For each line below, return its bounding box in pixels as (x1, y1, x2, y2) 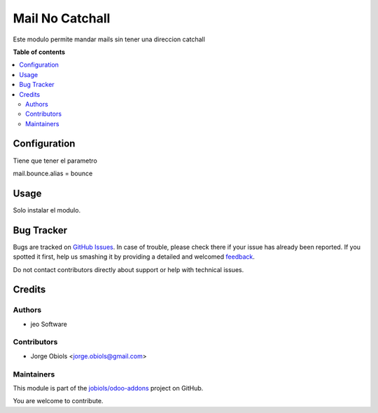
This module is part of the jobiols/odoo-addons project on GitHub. (13, 384, 204, 392)
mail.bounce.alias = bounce (13, 169, 93, 177)
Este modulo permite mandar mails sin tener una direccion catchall (13, 35, 206, 43)
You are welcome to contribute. (13, 397, 104, 405)
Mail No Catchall (13, 11, 111, 26)
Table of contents (13, 48, 66, 56)
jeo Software (30, 320, 68, 328)
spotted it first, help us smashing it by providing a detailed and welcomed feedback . (13, 252, 255, 261)
